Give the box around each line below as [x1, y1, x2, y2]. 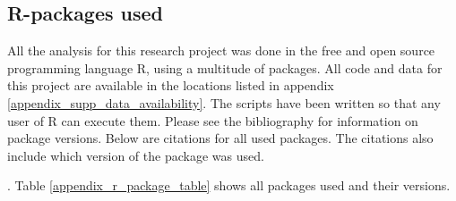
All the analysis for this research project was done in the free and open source [7, 41, 435, 60]
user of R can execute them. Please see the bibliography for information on [7, 111, 418, 130]
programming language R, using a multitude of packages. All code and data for [7, 58, 443, 77]
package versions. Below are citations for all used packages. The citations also [7, 129, 434, 147]
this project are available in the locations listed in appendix [7, 76, 334, 95]
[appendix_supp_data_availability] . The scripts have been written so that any [7, 93, 441, 112]
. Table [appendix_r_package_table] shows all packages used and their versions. [7, 176, 451, 195]
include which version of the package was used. [7, 146, 264, 164]
